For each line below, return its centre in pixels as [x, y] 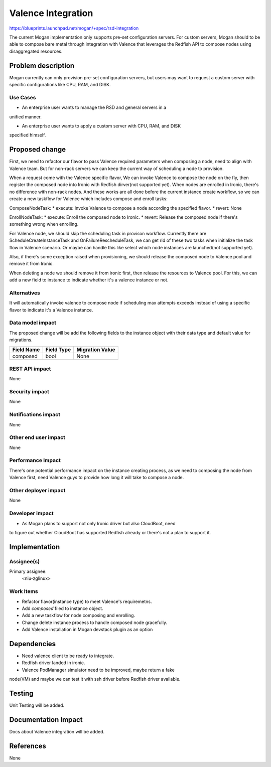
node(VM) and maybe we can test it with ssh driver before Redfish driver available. [95, 679]
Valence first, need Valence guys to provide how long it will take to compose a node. [97, 478]
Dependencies [33, 644]
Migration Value [96, 350]
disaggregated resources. [36, 51]
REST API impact [30, 369]
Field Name [26, 350]
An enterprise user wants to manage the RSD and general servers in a [94, 107]
